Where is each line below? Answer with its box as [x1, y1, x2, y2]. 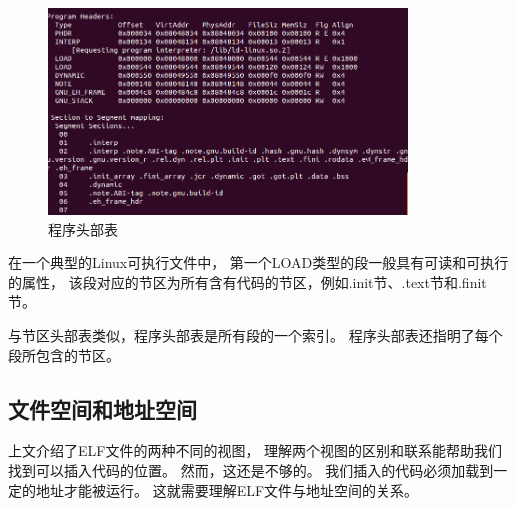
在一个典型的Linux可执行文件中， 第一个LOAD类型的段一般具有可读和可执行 [8, 252, 509, 273]
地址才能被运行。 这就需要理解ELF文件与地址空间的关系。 [35, 479, 419, 500]
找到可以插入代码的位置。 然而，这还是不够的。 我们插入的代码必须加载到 [8, 460, 494, 481]
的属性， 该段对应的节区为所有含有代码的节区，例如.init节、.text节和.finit [8, 271, 487, 292]
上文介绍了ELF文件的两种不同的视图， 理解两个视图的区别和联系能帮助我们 [8, 440, 503, 461]
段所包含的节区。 [8, 344, 120, 365]
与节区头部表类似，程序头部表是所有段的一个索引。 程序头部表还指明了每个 [8, 325, 503, 346]
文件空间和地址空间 [8, 393, 197, 424]
